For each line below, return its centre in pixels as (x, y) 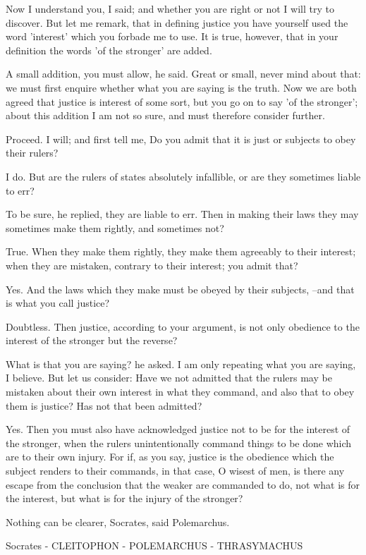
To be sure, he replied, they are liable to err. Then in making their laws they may (182, 214)
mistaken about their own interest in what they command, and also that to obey (180, 392)
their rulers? (32, 153)
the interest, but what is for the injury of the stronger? (124, 498)
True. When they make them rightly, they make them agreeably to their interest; (181, 251)
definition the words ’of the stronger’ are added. (109, 50)
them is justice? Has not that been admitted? (104, 405)
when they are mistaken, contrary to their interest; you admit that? (152, 265)
